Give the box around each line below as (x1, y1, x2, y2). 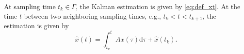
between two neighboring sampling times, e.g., (24, 11, 161, 21)
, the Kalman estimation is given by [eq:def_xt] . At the (75, 1, 241, 11)
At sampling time (4, 1, 56, 11)
